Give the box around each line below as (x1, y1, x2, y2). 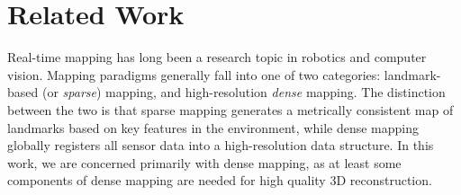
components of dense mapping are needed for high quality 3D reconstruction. (7, 171, 432, 190)
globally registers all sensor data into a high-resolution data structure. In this (7, 136, 434, 155)
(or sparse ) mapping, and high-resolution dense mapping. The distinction (41, 83, 446, 102)
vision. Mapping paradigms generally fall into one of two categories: (7, 65, 381, 84)
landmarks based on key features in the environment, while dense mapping (7, 118, 419, 137)
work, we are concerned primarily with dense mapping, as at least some (7, 153, 402, 172)
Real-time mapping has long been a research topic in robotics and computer (7, 48, 427, 66)
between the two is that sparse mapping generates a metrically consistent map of (7, 100, 454, 119)
